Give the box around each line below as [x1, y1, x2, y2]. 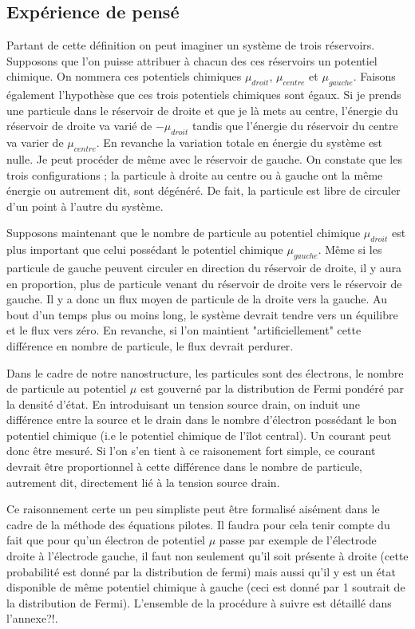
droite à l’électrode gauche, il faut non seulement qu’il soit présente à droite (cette [6, 548, 409, 564]
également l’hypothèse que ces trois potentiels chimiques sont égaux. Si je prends [6, 86, 401, 103]
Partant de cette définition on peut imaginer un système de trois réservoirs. [6, 37, 375, 53]
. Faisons [353, 68, 396, 85]
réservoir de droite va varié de [6, 117, 152, 134]
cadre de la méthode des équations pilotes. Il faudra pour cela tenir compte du [6, 516, 390, 532]
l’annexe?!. [6, 610, 58, 627]
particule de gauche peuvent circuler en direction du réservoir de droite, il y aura [6, 259, 402, 275]
